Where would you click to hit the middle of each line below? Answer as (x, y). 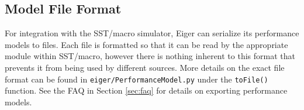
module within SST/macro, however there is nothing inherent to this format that (150, 56)
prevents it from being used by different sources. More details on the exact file (145, 67)
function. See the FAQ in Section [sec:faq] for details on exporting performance (146, 90)
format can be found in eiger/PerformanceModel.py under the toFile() (137, 79)
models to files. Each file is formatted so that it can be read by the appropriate (146, 44)
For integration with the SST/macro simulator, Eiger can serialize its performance (152, 33)
